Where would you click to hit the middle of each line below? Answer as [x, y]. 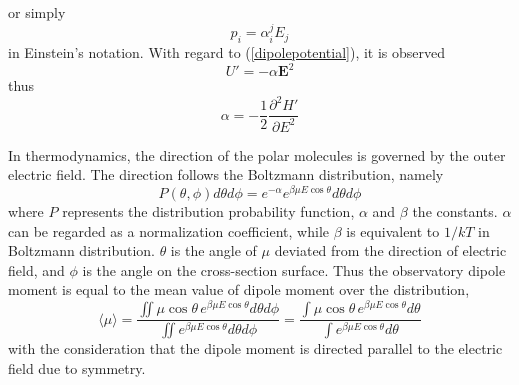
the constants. [455, 211]
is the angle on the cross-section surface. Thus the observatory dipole [294, 269]
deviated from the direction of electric [390, 250]
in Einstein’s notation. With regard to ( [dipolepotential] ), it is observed [227, 52]
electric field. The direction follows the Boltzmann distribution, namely [226, 174]
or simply [37, 12]
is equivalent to [393, 230]
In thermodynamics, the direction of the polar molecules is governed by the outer [257, 154]
